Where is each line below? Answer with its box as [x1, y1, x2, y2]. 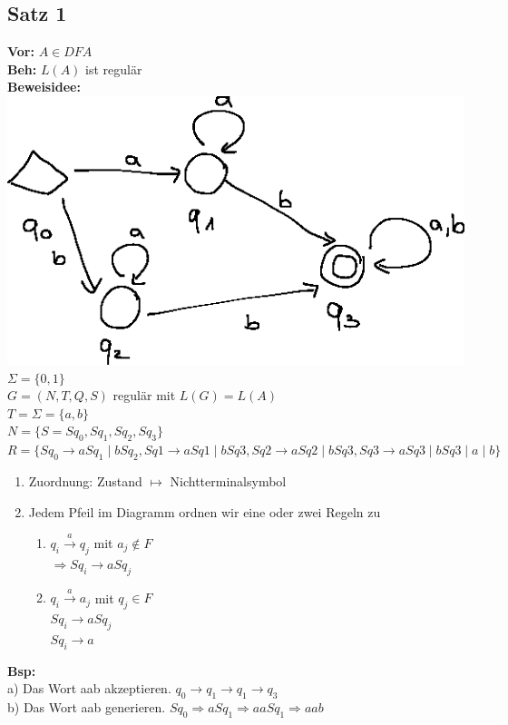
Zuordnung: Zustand [28, 472, 142, 491]
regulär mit [112, 386, 176, 405]
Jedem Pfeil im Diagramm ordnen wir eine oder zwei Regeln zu [28, 502, 381, 521]
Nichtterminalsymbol [170, 472, 287, 491]
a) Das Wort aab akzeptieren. [7, 679, 171, 698]
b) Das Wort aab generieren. [7, 698, 166, 717]
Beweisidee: [7, 77, 81, 96]
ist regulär [85, 59, 142, 78]
